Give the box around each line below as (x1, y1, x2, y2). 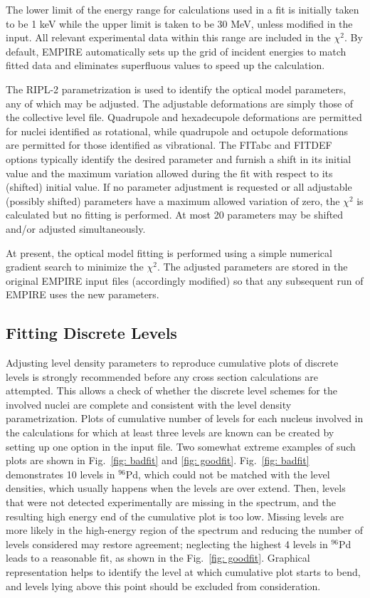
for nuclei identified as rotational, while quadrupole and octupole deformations (6, 123, 349, 138)
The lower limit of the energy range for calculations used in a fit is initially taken (6, 2, 359, 16)
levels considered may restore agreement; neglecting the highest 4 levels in (6, 536, 328, 551)
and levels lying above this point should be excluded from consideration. (6, 578, 321, 593)
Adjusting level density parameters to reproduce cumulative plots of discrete (6, 355, 339, 370)
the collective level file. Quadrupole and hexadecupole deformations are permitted (6, 110, 362, 125)
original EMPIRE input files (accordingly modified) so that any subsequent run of (6, 273, 364, 288)
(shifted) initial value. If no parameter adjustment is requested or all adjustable (6, 179, 352, 194)
